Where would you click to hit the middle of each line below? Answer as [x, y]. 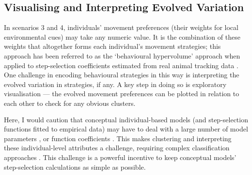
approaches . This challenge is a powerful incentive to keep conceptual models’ [120, 157]
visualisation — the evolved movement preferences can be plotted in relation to [122, 94]
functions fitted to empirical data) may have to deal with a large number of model [126, 129]
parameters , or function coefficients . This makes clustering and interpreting [118, 138]
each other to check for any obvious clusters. [70, 103]
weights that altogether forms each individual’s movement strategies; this [112, 46]
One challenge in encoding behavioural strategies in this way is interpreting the [122, 75]
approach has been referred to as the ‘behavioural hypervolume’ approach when [122, 55]
